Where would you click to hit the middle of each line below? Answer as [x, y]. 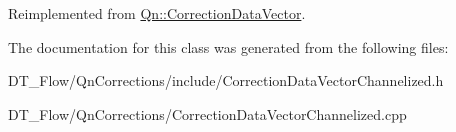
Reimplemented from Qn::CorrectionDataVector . [157, 13]
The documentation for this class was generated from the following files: [228, 46]
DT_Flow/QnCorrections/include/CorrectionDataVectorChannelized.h [226, 80]
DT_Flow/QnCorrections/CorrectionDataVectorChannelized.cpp [207, 113]
